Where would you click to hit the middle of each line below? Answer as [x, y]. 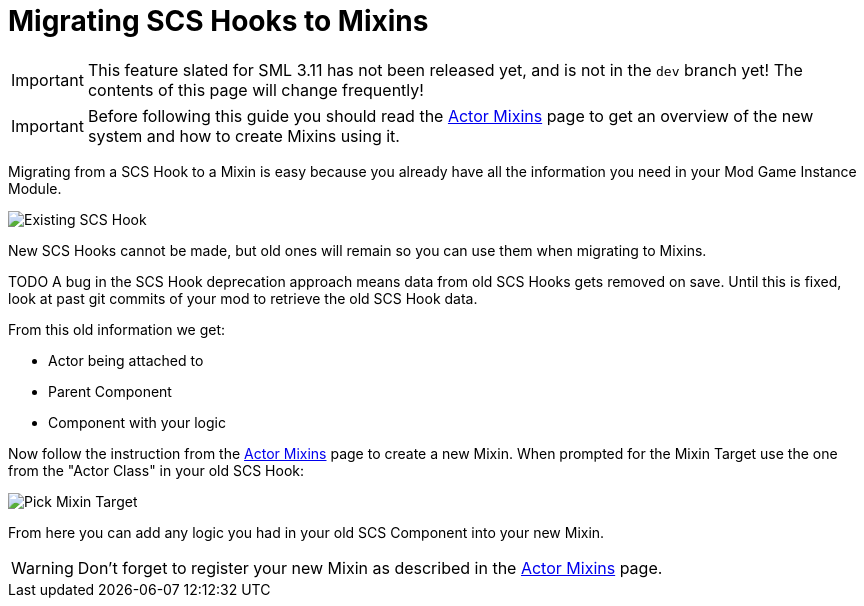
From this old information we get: [117, 329]
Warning [42, 567]
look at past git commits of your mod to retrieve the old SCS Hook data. [243, 298]
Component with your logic [137, 422]
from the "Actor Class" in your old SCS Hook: [156, 470]
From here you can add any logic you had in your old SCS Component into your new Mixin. [306, 532]
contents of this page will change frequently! [255, 89]
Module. [35, 188]
